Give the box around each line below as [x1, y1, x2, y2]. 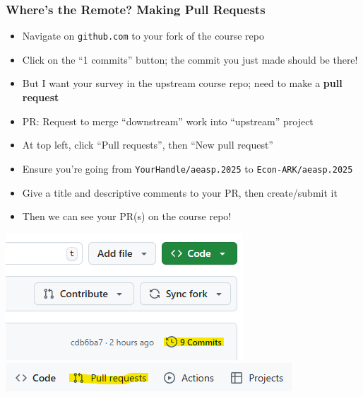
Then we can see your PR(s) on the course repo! [22, 209, 232, 224]
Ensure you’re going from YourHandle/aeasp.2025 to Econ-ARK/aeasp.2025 [22, 161, 353, 176]
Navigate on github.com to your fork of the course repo [22, 28, 264, 43]
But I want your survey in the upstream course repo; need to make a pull [22, 76, 343, 91]
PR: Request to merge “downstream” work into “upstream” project [22, 113, 314, 128]
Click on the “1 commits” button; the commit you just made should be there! [22, 52, 358, 67]
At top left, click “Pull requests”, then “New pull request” [22, 137, 273, 152]
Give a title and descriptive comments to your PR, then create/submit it [22, 185, 338, 200]
